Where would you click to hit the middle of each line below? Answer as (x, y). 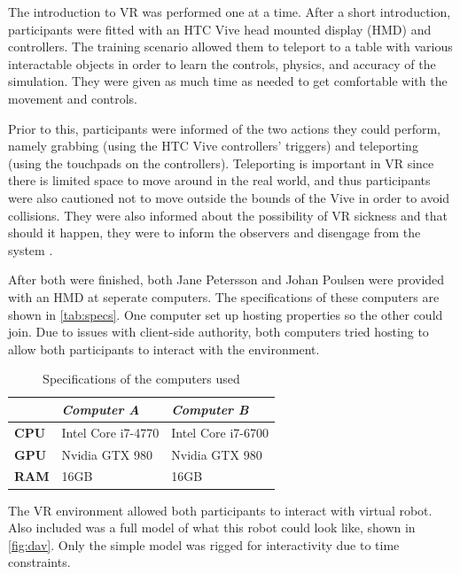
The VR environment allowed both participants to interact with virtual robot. (220, 510)
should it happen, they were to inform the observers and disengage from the (214, 233)
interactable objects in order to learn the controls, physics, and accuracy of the (222, 63)
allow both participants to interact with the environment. (164, 349)
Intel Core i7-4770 (110, 432)
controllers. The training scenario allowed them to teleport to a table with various (230, 47)
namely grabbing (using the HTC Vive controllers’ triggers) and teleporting (213, 146)
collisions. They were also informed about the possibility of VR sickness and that (228, 215)
